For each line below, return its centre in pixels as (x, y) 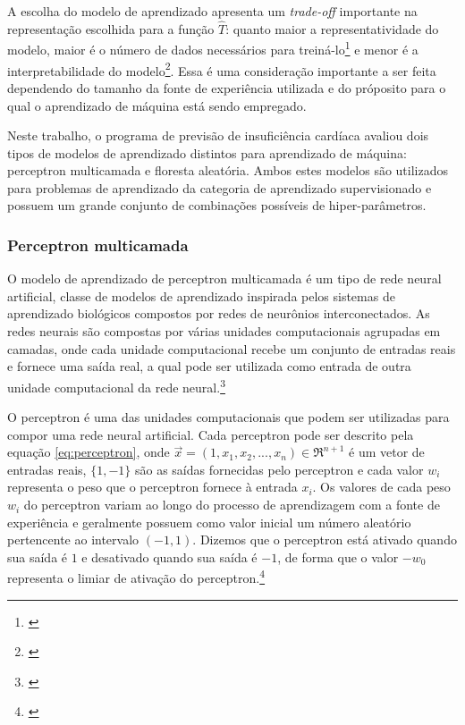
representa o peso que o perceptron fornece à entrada (152, 487)
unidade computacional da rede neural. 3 (116, 385)
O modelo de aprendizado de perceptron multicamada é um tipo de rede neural (224, 278)
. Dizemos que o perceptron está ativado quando (325, 540)
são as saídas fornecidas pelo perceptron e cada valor (279, 469)
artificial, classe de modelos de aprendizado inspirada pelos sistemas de (201, 295)
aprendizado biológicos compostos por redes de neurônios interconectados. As (219, 313)
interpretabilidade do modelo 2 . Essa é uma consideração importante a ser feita (222, 69)
